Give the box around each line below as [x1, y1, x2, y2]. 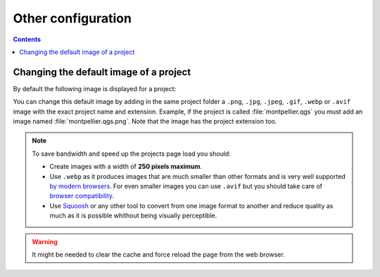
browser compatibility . [49, 191, 115, 200]
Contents [13, 35, 42, 43]
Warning [32, 237, 58, 245]
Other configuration [13, 11, 132, 26]
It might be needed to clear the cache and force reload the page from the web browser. [32, 250, 285, 259]
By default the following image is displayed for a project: [13, 84, 177, 93]
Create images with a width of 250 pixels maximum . [49, 162, 203, 171]
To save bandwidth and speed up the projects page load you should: [32, 149, 232, 158]
